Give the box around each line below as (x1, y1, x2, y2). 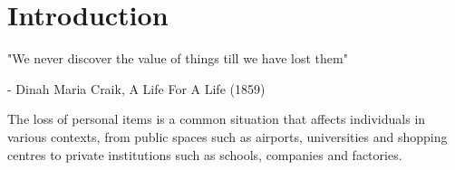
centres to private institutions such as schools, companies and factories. (7, 145, 402, 164)
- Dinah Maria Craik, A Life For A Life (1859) (7, 79, 266, 98)
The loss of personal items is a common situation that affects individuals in (7, 109, 426, 128)
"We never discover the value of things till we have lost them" (7, 49, 348, 68)
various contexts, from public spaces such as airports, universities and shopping (7, 127, 448, 146)
